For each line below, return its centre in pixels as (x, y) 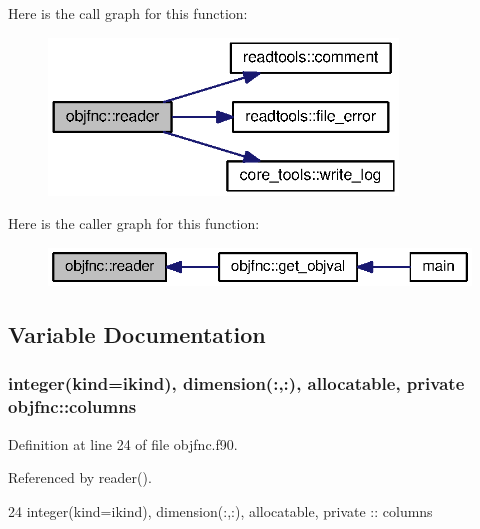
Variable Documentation (137, 334)
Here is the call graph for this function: (128, 13)
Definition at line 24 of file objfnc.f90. (123, 443)
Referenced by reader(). (80, 477)
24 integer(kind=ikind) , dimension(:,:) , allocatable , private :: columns (220, 510)
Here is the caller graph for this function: (134, 223)
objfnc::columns (72, 406)
